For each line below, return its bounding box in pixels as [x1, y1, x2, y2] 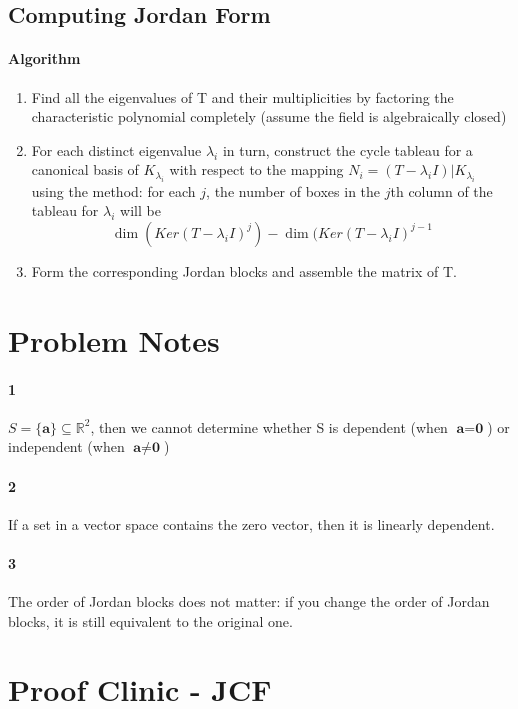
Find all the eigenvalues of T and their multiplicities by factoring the [31, 86, 454, 107]
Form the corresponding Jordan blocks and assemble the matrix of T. [31, 260, 457, 281]
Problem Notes [8, 319, 220, 360]
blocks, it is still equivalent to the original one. [8, 610, 293, 631]
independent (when [8, 436, 125, 457]
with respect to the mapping [169, 159, 344, 180]
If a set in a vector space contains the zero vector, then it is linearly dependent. [8, 513, 495, 534]
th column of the [390, 180, 493, 201]
